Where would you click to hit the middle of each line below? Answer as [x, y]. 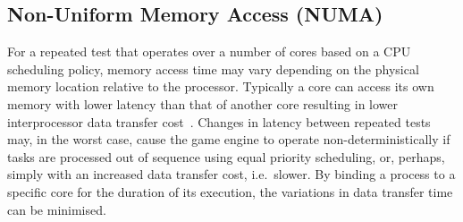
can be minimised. [57, 209]
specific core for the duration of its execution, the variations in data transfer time [230, 191]
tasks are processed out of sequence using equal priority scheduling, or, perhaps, [226, 156]
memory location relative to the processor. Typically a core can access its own [221, 86]
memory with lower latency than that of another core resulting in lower [203, 103]
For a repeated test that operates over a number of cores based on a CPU [209, 51]
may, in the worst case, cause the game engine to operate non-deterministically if [229, 139]
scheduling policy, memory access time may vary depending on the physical [213, 68]
